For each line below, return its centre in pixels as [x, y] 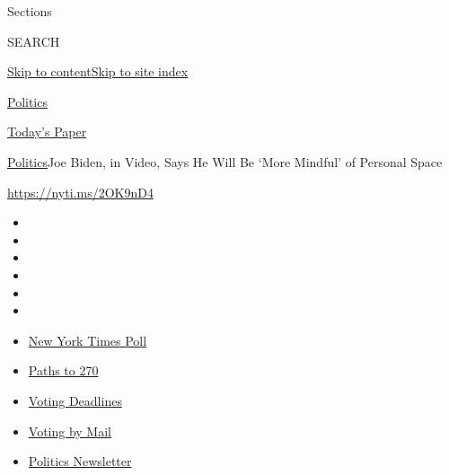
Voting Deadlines [75, 400]
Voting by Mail [70, 431]
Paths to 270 [63, 370]
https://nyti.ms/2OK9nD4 [80, 192]
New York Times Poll [88, 340]
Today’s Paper [47, 132]
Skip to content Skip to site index [98, 71]
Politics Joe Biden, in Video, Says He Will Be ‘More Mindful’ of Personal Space [225, 161]
